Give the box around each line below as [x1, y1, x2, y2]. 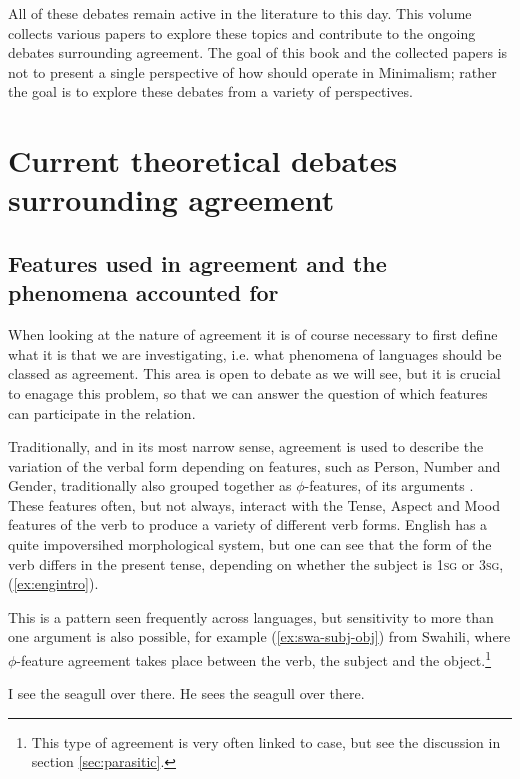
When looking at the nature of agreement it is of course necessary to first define [8, 324, 498, 345]
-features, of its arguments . [304, 475, 474, 496]
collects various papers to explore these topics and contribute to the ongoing [8, 22, 476, 43]
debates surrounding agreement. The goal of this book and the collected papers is [8, 42, 508, 63]
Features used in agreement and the [8, 247, 387, 278]
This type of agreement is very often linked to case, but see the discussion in [31, 731, 501, 752]
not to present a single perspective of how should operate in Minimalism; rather [8, 61, 497, 82]
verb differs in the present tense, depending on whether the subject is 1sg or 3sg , [8, 553, 504, 574]
